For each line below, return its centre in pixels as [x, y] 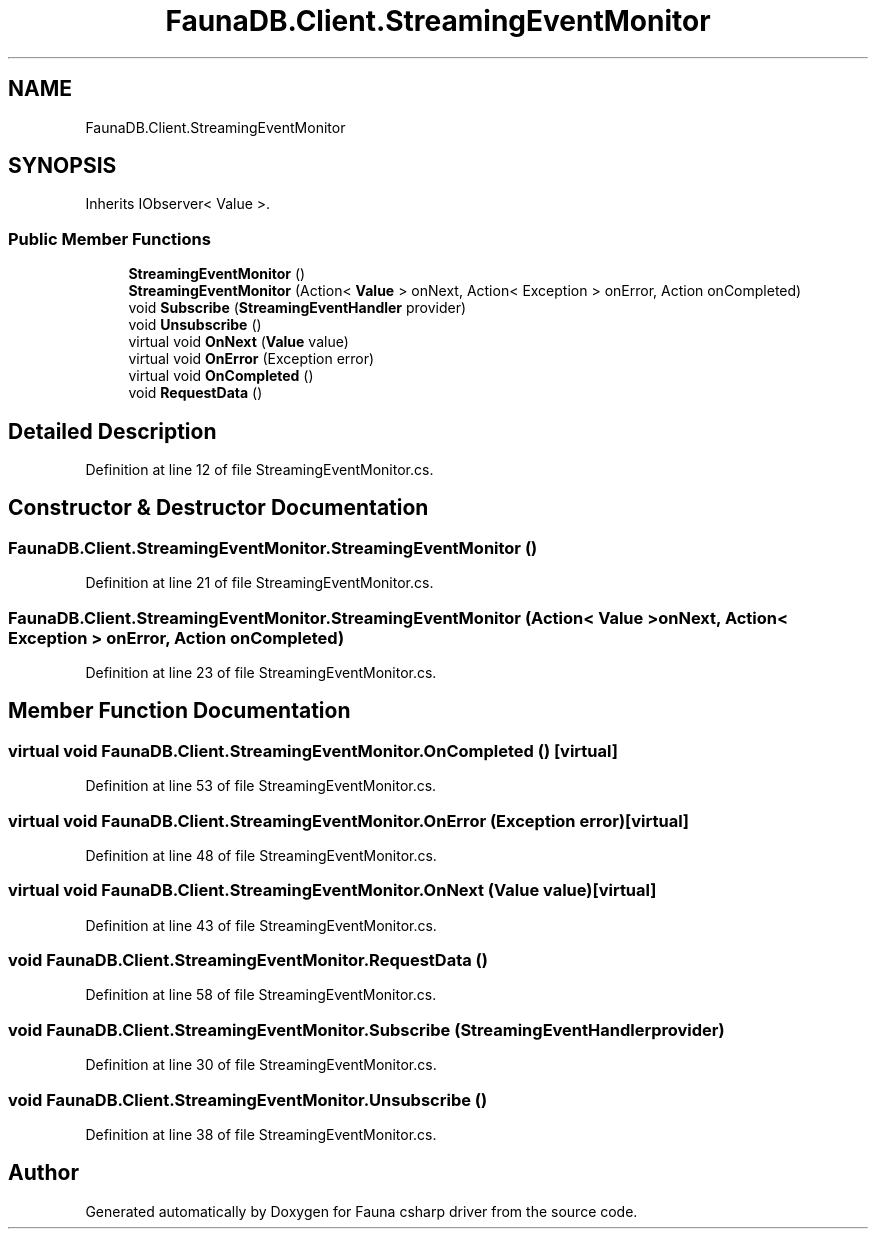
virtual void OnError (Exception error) [251, 359]
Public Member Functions [109, 238]
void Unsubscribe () [195, 325]
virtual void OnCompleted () [221, 376]
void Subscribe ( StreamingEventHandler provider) [297, 308]
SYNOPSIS [62, 166]
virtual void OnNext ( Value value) [238, 342]
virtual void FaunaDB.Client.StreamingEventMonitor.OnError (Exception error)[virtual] [349, 820]
